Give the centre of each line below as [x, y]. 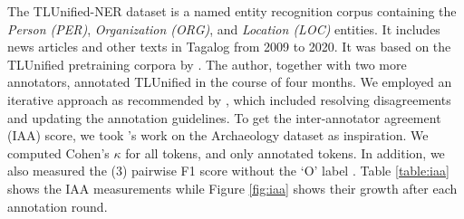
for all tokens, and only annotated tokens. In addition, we [285, 152]
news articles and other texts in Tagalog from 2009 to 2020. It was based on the [229, 47]
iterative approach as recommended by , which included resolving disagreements [229, 99]
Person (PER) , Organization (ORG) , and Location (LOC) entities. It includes [224, 29]
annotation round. [58, 206]
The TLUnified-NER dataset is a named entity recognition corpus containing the [232, 11]
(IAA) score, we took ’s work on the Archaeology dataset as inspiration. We [218, 135]
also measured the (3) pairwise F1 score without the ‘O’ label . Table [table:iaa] [228, 171]
